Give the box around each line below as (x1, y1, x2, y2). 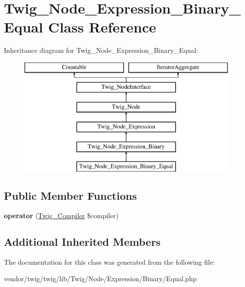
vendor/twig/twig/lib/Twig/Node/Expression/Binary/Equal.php (4, 273, 197, 283)
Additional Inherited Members (4, 234, 161, 249)
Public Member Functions (4, 188, 137, 203)
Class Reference (48, 17, 156, 37)
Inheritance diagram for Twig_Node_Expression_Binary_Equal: (4, 45, 198, 55)
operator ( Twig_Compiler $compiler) (4, 210, 119, 221)
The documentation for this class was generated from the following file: (4, 257, 215, 267)
